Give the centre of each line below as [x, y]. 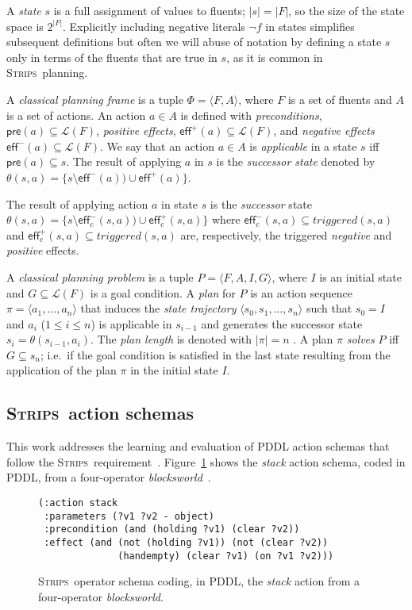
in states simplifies [310, 26]
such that [329, 308]
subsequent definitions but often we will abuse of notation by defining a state [194, 42]
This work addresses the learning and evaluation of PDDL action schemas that [198, 446]
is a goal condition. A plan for [163, 292]
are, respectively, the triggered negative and [286, 234]
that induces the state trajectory [158, 308]
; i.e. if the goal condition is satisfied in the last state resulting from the [215, 354]
